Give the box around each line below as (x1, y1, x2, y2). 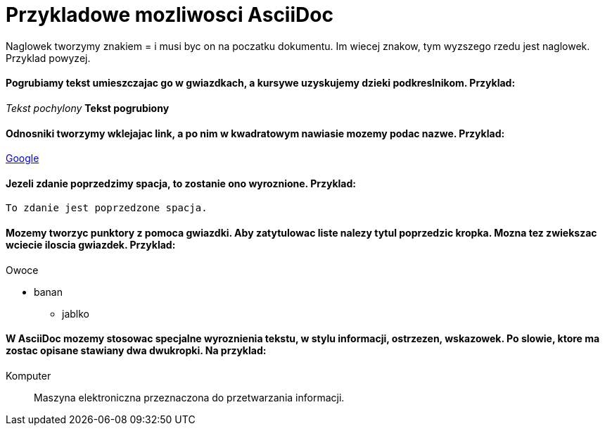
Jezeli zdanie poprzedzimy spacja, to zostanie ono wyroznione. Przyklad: (6, 177, 356, 189)
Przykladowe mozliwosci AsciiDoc (6, 3, 333, 27)
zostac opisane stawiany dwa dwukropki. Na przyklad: (6, 344, 267, 357)
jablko (62, 307, 89, 320)
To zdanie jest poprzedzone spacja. (6, 202, 208, 214)
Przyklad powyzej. (6, 51, 91, 64)
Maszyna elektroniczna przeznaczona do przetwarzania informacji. (34, 391, 345, 404)
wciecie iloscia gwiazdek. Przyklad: (6, 239, 176, 251)
